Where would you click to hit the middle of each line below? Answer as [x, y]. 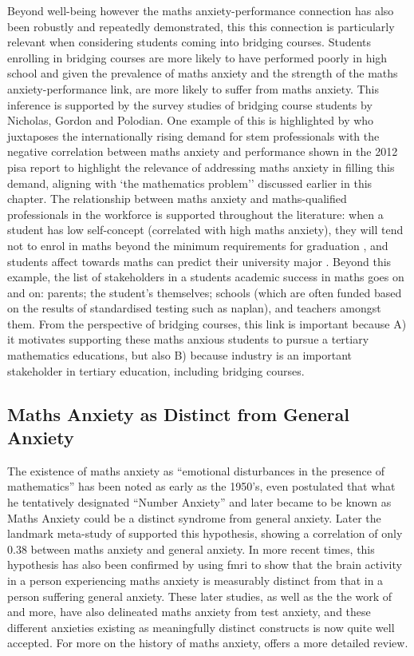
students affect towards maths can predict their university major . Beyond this [199, 261]
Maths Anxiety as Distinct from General [178, 413]
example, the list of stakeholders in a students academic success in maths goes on [206, 277]
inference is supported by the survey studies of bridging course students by [190, 104]
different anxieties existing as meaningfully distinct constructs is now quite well [201, 627]
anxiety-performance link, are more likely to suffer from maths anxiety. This [193, 88]
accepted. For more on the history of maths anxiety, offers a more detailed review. [208, 643]
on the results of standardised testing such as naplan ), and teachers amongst [194, 308]
